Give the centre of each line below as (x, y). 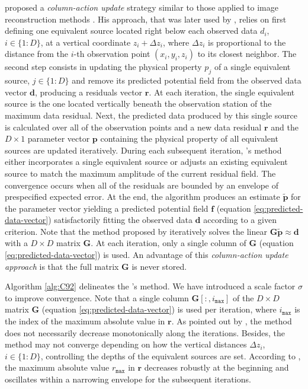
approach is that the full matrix (62, 266)
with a (16, 243)
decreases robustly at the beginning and (216, 367)
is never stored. (159, 266)
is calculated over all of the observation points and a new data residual (133, 127)
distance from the (37, 54)
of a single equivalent (252, 67)
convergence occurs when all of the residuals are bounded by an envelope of (142, 185)
